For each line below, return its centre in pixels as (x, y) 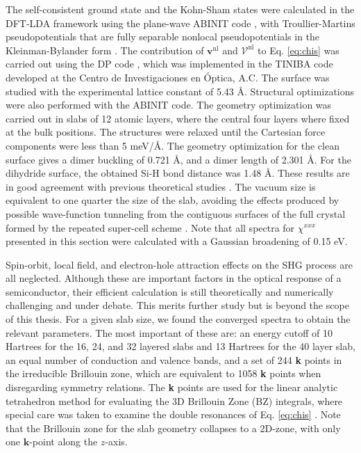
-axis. (116, 442)
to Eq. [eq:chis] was (299, 50)
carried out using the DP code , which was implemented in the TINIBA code (169, 64)
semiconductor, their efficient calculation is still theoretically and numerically (170, 291)
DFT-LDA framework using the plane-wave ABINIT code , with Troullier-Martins (180, 23)
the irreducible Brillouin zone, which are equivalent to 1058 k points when (163, 373)
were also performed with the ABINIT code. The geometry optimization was (169, 105)
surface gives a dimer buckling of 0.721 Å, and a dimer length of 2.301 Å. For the (178, 159)
